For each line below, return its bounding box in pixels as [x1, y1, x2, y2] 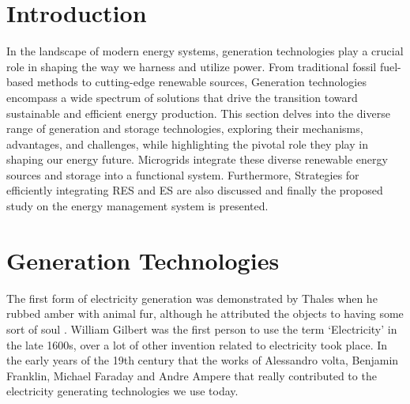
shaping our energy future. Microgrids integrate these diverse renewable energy [6, 151, 388, 168]
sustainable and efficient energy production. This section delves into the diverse [6, 104, 390, 121]
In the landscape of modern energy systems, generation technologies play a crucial [6, 43, 404, 59]
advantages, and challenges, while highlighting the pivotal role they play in [6, 135, 368, 152]
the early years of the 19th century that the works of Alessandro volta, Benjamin [6, 352, 399, 368]
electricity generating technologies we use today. [6, 383, 239, 399]
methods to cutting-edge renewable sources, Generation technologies [36, 74, 367, 90]
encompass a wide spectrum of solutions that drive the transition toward [6, 89, 358, 105]
